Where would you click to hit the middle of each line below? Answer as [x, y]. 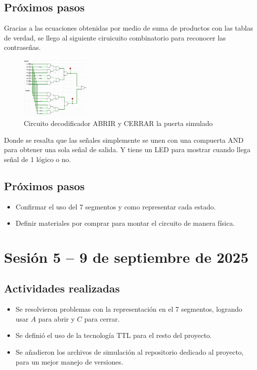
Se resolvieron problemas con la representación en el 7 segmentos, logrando [129, 309]
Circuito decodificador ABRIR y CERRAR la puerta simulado [118, 123]
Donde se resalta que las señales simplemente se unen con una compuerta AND [124, 140]
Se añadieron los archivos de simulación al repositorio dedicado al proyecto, [129, 352]
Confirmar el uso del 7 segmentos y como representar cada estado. [116, 206]
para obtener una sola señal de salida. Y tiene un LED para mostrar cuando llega [127, 149]
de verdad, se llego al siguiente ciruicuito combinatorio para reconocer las [115, 37]
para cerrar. [102, 318]
